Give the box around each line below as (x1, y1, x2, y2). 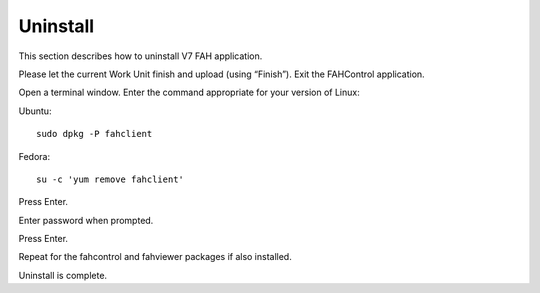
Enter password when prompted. (18, 214, 154, 226)
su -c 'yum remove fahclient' (36, 173, 185, 185)
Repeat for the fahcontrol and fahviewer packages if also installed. (18, 251, 292, 263)
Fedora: (18, 150, 51, 162)
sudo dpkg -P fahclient (36, 128, 153, 140)
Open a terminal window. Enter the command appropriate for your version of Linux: (18, 86, 360, 99)
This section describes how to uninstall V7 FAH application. (18, 50, 263, 62)
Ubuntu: (18, 105, 52, 117)
